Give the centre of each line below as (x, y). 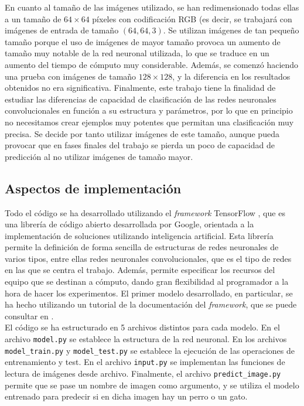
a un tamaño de (33, 18)
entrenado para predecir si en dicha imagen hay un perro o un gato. (126, 396)
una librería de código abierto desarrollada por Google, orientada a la (129, 224)
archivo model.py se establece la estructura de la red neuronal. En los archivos (146, 339)
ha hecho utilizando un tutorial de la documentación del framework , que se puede (151, 304)
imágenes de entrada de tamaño (62, 30)
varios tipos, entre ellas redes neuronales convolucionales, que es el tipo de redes (148, 258)
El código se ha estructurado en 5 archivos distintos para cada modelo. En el (142, 327)
